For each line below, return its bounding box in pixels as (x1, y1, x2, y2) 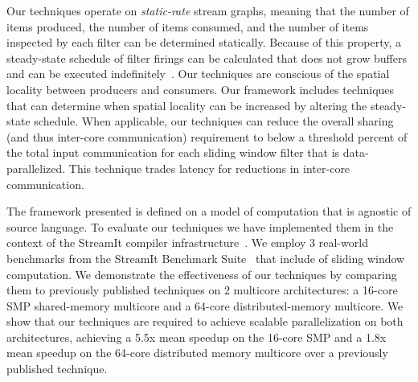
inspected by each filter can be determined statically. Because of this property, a (6, 34, 402, 51)
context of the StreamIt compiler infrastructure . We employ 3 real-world (6, 234, 368, 251)
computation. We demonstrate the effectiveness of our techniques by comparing (6, 265, 397, 282)
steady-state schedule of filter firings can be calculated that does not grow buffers (6, 49, 407, 66)
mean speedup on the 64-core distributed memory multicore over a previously (6, 344, 388, 361)
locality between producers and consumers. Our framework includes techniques (6, 80, 395, 97)
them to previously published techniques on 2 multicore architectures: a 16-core (6, 281, 398, 298)
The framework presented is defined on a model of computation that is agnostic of (6, 203, 412, 220)
